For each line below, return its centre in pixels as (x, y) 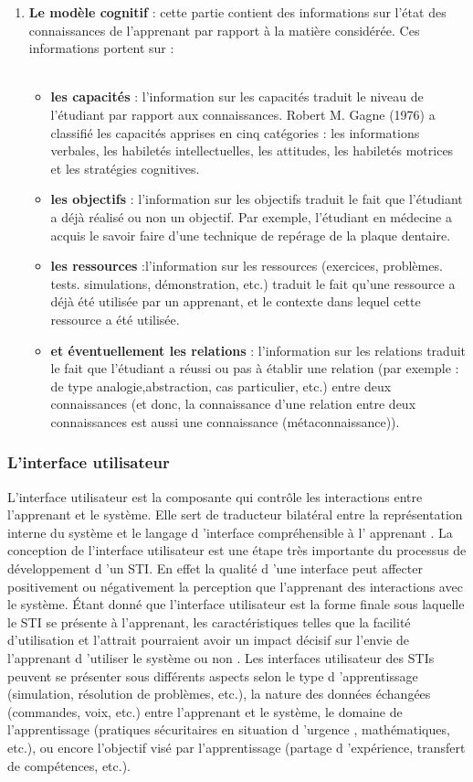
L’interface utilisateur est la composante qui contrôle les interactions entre (215, 496)
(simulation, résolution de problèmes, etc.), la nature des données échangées (219, 694)
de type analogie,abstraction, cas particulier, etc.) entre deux (221, 386)
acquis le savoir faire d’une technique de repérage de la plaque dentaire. (251, 235)
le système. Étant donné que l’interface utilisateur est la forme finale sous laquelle (236, 604)
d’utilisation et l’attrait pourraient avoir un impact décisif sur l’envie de (208, 640)
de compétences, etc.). (69, 765)
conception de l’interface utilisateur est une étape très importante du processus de (237, 550)
